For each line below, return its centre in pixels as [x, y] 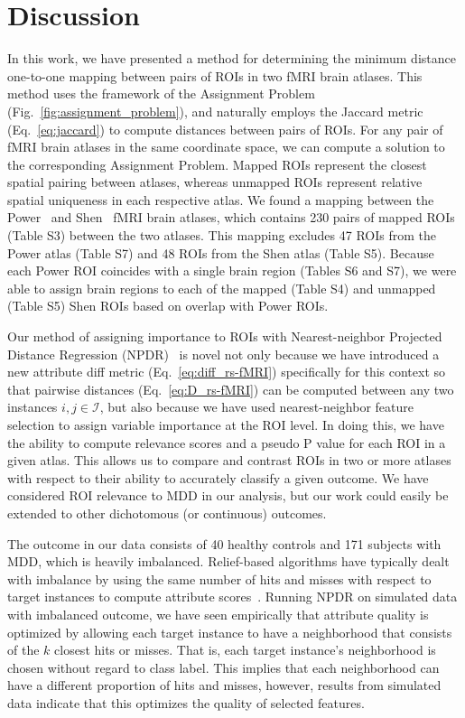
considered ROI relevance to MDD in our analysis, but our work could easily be [228, 495]
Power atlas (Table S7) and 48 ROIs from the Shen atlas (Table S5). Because [221, 252]
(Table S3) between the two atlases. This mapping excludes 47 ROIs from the [222, 235]
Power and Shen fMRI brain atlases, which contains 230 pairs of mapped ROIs [231, 217]
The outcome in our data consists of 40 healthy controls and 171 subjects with [224, 543]
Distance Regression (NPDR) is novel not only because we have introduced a [223, 354]
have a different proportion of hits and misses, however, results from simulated [224, 685]
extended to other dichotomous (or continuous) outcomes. [167, 513]
